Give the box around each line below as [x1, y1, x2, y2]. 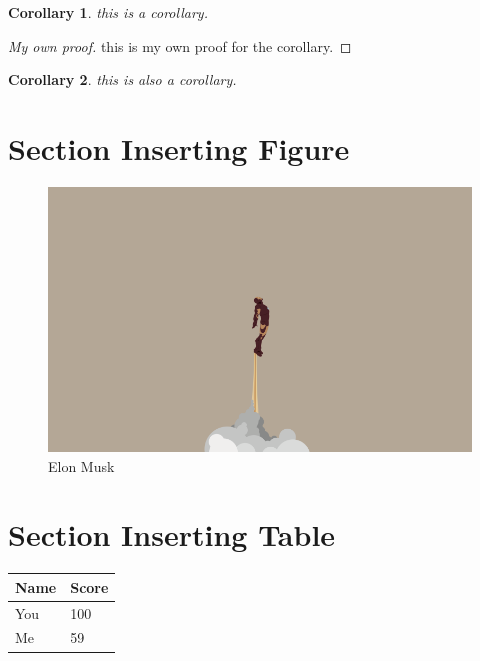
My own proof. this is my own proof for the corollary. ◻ [8, 35, 352, 56]
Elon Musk [48, 455, 115, 476]
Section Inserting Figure [8, 127, 350, 168]
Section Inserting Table [8, 514, 336, 555]
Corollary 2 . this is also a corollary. [8, 69, 237, 90]
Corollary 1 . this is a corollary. [8, 2, 208, 22]
